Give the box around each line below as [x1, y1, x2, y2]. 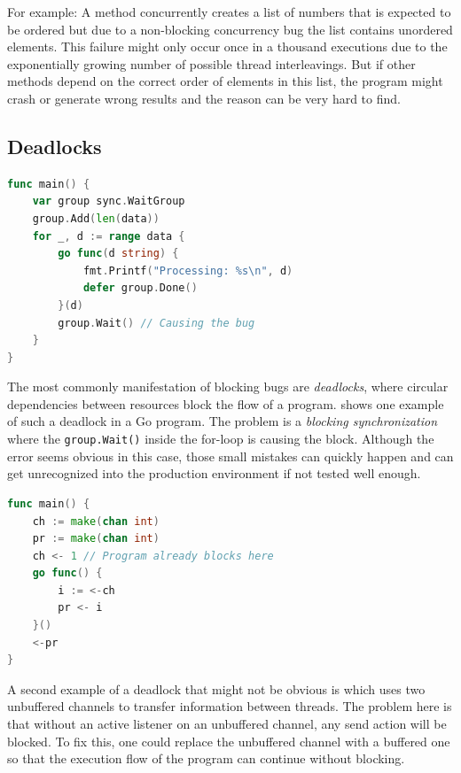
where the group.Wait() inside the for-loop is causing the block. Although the [7, 429, 434, 448]
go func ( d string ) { [58, 247, 179, 260]
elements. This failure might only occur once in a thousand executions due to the [7, 37, 448, 56]
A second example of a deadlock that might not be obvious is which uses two [7, 679, 426, 698]
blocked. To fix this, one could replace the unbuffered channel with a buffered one [7, 731, 450, 750]
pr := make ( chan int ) [32, 532, 160, 545]
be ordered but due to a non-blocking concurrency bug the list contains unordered [7, 19, 453, 38]
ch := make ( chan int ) [32, 514, 160, 528]
